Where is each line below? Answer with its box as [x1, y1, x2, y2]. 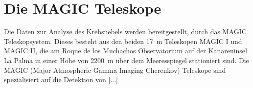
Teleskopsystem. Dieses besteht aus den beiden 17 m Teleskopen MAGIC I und [4, 36, 242, 46]
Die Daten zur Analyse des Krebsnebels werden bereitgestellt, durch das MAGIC [4, 26, 247, 37]
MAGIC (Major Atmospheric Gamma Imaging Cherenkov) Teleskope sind [4, 65, 226, 75]
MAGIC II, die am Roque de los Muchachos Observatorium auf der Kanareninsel [4, 45, 247, 56]
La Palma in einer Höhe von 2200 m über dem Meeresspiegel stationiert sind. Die [4, 55, 249, 65]
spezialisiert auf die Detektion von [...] [4, 74, 118, 85]
